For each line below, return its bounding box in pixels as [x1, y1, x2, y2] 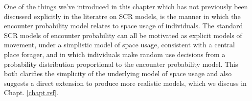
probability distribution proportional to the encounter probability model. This [4, 59, 238, 69]
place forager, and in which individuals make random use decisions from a [4, 49, 226, 59]
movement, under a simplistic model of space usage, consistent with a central [4, 40, 235, 50]
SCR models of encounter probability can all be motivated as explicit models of [4, 30, 242, 40]
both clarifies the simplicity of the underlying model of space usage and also [4, 68, 232, 79]
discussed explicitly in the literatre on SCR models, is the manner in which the [4, 11, 241, 21]
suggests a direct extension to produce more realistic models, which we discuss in [4, 78, 247, 88]
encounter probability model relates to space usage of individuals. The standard [4, 20, 243, 31]
